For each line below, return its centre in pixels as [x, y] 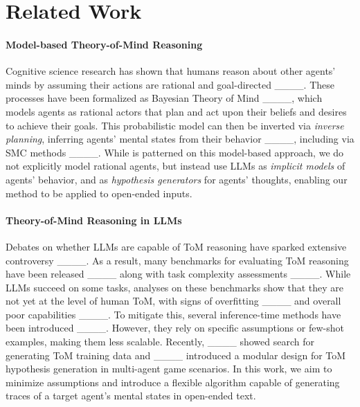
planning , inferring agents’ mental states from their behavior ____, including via [180, 139]
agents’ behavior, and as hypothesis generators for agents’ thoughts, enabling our [177, 179]
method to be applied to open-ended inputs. [99, 193]
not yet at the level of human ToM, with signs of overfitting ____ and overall [173, 301]
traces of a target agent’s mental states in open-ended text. [131, 396]
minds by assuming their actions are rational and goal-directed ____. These [170, 84]
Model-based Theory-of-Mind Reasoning [104, 44]
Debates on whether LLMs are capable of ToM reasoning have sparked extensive [176, 246]
